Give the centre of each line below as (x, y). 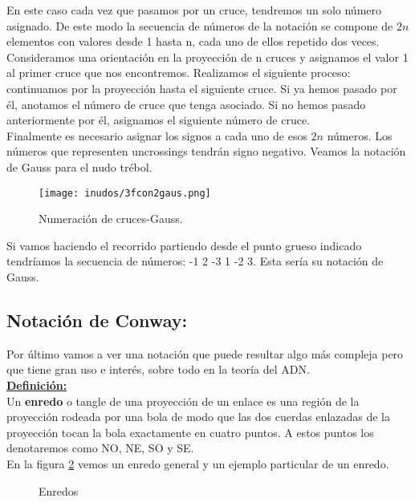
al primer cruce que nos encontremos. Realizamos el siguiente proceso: (179, 73)
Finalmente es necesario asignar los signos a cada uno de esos (157, 135)
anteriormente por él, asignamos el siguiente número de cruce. (158, 120)
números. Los (360, 135)
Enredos (59, 490)
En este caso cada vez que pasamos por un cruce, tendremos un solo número (194, 10)
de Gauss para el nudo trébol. (79, 166)
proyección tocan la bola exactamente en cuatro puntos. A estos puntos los (190, 432)
